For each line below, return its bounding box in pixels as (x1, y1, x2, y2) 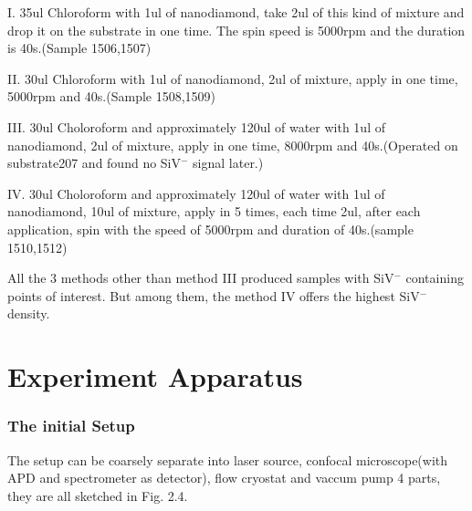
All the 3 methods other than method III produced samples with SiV (7, 268, 394, 287)
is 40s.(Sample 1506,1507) (7, 38, 152, 57)
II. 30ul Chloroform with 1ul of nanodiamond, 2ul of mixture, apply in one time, (7, 68, 458, 88)
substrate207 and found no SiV (7, 153, 182, 172)
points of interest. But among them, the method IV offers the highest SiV (7, 286, 420, 305)
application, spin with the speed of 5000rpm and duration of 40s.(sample (7, 219, 414, 238)
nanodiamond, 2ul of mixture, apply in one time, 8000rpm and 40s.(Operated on (7, 135, 458, 154)
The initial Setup (7, 414, 135, 437)
